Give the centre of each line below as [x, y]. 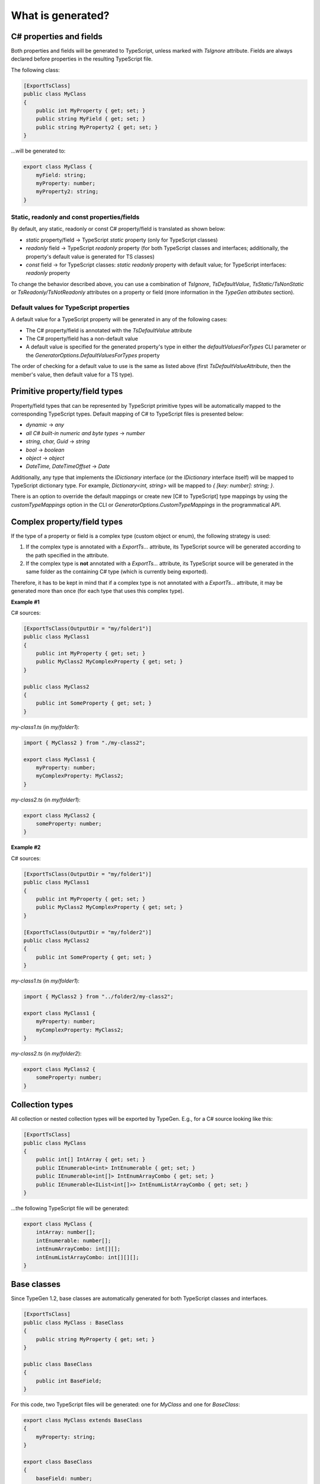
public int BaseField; [69, 1381]
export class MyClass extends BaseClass [83, 1420]
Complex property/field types [67, 521]
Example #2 [26, 847]
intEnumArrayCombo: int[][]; [78, 1249]
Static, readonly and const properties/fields [75, 217]
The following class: [36, 70]
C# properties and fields [57, 37]
